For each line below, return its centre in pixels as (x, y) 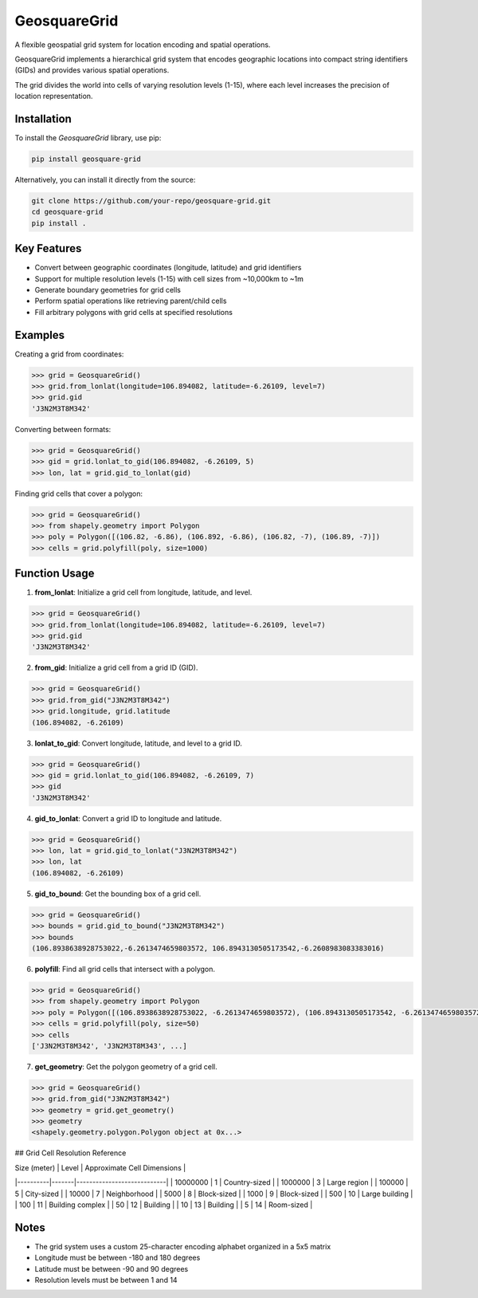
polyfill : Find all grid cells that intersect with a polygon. (125, 969)
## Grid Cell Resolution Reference (71, 1153)
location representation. (54, 96)
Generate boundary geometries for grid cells (108, 290)
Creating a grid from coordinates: (69, 354)
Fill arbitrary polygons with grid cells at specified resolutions (133, 312)
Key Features (48, 248)
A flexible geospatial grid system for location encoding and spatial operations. (143, 45)
